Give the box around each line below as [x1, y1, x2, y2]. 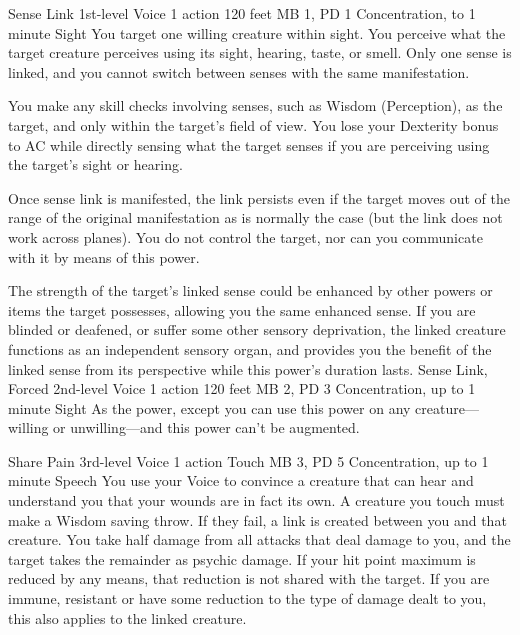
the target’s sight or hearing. [8, 154, 183, 175]
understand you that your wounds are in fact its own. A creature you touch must [8, 490, 505, 511]
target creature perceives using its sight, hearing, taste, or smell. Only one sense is [8, 42, 512, 63]
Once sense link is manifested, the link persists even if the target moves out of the [8, 187, 510, 208]
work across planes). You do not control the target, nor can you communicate [8, 226, 483, 247]
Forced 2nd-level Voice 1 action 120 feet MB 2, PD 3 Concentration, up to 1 [8, 378, 476, 399]
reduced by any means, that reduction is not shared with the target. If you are [8, 568, 490, 589]
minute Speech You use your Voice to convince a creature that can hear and [8, 470, 474, 491]
